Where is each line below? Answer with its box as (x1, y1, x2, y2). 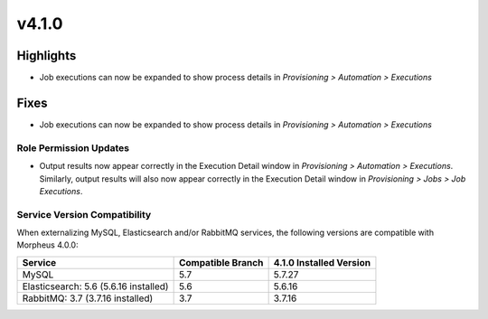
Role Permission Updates (16, 141, 130, 154)
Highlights (16, 48, 77, 63)
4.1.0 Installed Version (273, 256, 371, 268)
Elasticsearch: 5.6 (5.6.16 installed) (22, 280, 169, 293)
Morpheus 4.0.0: (16, 239, 79, 250)
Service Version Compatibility (16, 208, 152, 220)
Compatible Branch (178, 256, 264, 268)
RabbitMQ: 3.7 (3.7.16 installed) (22, 292, 154, 305)
